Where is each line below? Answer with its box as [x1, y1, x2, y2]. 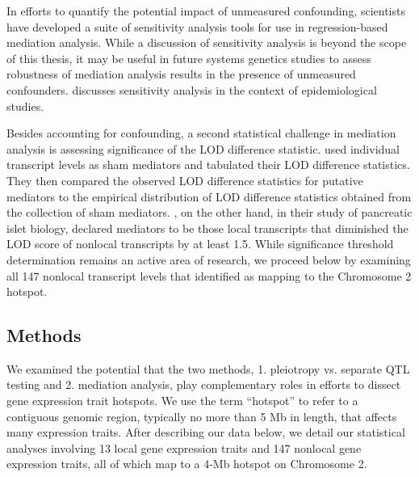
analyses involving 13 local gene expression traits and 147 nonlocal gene [6, 439, 362, 456]
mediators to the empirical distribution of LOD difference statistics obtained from [6, 188, 412, 205]
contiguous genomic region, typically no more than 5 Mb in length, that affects [6, 407, 397, 424]
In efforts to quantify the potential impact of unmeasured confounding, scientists [6, 2, 405, 19]
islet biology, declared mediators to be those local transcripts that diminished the [6, 219, 409, 236]
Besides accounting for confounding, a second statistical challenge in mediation [6, 125, 396, 141]
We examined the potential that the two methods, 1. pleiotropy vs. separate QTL [6, 360, 410, 377]
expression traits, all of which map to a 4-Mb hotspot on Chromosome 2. [6, 455, 367, 472]
